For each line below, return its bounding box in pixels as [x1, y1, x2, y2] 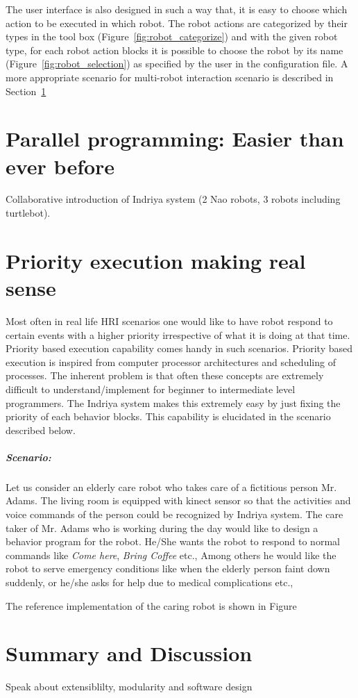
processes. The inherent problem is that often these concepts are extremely [6, 368, 324, 383]
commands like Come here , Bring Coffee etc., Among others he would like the [6, 547, 336, 562]
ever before [6, 151, 115, 180]
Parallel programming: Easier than [6, 124, 344, 153]
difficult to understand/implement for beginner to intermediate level [6, 381, 296, 396]
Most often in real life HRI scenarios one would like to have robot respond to [6, 313, 333, 328]
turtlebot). [6, 206, 51, 220]
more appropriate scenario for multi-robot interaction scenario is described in [6, 69, 334, 84]
